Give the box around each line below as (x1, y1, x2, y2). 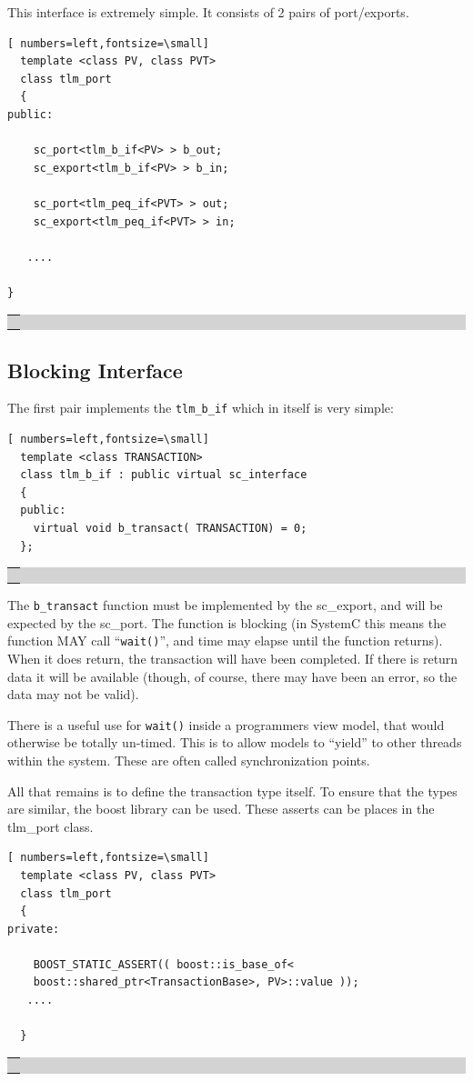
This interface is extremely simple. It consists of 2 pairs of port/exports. (7, 3, 409, 21)
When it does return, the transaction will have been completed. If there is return (7, 648, 458, 667)
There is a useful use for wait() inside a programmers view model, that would (7, 715, 445, 734)
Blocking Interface (7, 355, 183, 384)
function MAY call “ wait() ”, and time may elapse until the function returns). (7, 631, 443, 650)
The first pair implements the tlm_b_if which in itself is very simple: (7, 398, 394, 417)
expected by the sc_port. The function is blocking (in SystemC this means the (7, 613, 447, 632)
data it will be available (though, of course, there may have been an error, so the (7, 666, 458, 686)
